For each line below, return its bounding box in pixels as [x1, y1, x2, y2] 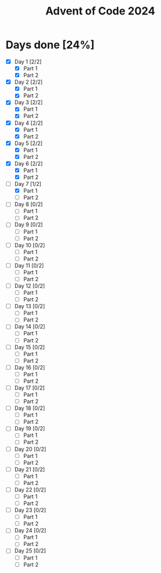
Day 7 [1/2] [14, 181, 41, 188]
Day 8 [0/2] [14, 200, 43, 208]
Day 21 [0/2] [14, 465, 46, 473]
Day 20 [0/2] [14, 445, 46, 453]
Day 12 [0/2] [14, 282, 46, 290]
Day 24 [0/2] [14, 527, 46, 534]
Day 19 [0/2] [14, 425, 46, 432]
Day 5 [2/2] [14, 140, 43, 147]
